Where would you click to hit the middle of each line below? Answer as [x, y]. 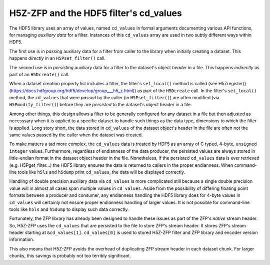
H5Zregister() [232, 84]
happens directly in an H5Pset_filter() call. [57, 58]
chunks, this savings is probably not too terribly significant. [70, 256]
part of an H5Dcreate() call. [39, 74]
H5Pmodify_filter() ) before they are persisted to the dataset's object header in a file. [100, 105]
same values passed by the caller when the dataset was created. [76, 135]
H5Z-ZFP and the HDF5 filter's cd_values [95, 13]
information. [22, 239]
